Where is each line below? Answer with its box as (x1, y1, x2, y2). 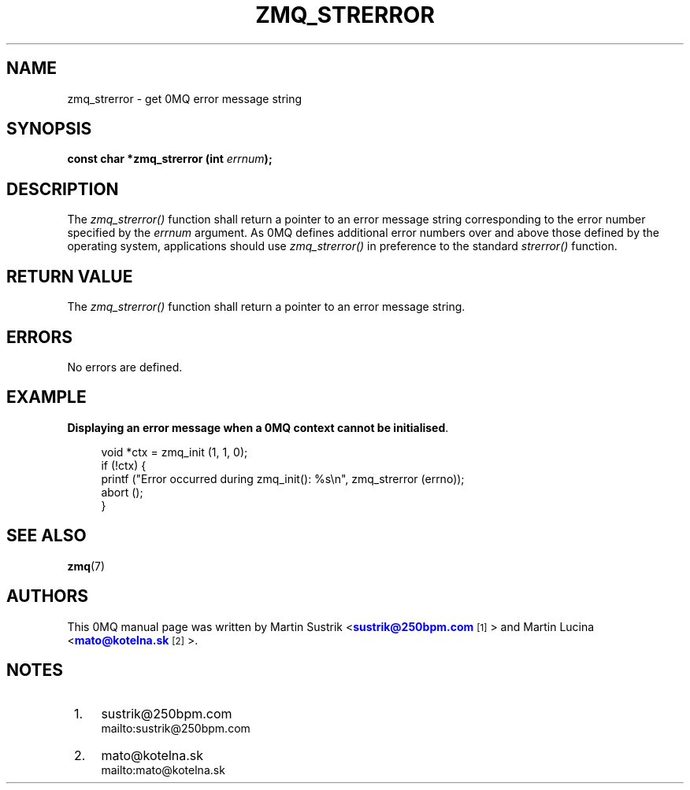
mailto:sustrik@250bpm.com (101, 722, 250, 736)
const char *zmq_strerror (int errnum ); (67, 152, 273, 166)
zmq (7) (67, 559, 106, 573)
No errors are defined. (67, 360, 183, 374)
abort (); (101, 485, 143, 499)
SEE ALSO (6, 526, 87, 546)
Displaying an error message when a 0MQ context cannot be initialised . (67, 420, 449, 434)
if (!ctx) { (101, 458, 147, 472)
